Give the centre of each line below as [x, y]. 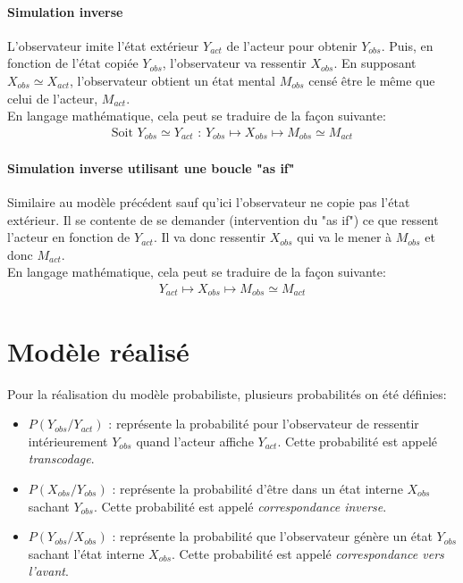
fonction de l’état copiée [73, 63]
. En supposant [375, 63]
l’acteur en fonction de [69, 237]
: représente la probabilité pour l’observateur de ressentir [264, 424]
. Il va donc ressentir [209, 237]
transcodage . [61, 458]
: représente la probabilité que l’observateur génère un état [272, 536]
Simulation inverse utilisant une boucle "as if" [151, 167]
